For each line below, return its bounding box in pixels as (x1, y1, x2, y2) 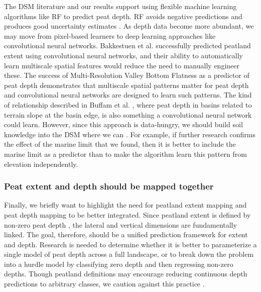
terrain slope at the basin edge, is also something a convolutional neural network (4, 109, 252, 120)
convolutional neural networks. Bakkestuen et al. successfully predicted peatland (4, 40, 251, 51)
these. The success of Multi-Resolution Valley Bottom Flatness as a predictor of (4, 70, 249, 80)
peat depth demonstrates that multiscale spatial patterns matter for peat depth (4, 79, 249, 90)
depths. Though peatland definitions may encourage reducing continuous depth (4, 268, 247, 279)
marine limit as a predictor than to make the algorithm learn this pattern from (4, 148, 247, 159)
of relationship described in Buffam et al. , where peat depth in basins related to (4, 99, 252, 110)
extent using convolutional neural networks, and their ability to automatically (4, 50, 243, 60)
